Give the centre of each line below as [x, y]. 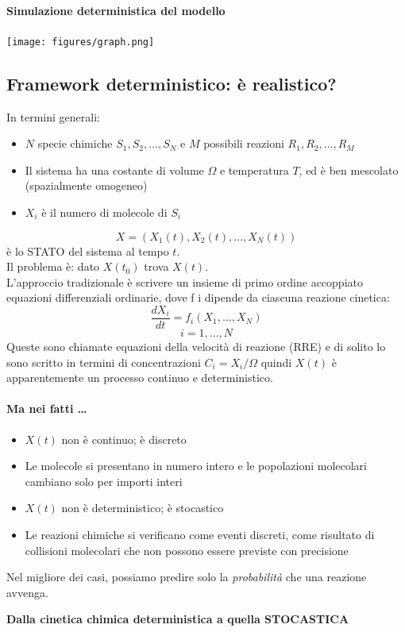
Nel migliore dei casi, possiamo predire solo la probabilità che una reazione [187, 577]
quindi [276, 362]
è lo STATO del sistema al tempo [88, 250]
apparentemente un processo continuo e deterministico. [140, 378]
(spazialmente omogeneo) [86, 185]
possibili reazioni [244, 143]
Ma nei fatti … [47, 408]
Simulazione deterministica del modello [116, 10]
